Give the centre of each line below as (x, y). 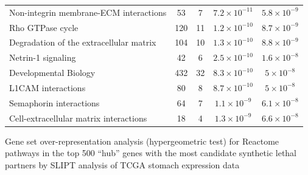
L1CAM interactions (47, 87)
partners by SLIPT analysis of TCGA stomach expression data (122, 164)
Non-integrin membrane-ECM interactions (88, 12)
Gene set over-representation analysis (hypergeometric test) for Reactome (142, 141)
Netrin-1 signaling (43, 57)
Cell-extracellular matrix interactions (78, 118)
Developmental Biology (52, 73)
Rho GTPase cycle (44, 27)
